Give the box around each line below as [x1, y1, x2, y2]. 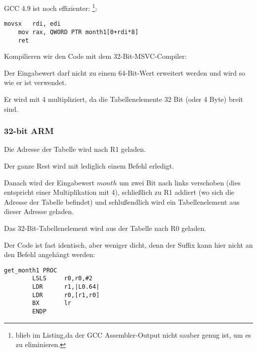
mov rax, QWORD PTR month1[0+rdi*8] [18, 28, 139, 36]
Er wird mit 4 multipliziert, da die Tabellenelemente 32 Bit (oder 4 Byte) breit [4, 94, 243, 104]
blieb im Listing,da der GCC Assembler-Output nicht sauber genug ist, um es [15, 329, 251, 340]
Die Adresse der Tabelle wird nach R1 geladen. [4, 144, 146, 154]
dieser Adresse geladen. [4, 206, 74, 217]
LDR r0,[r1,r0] [32, 291, 100, 299]
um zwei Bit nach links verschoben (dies [119, 177, 241, 187]
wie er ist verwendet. [4, 77, 67, 88]
